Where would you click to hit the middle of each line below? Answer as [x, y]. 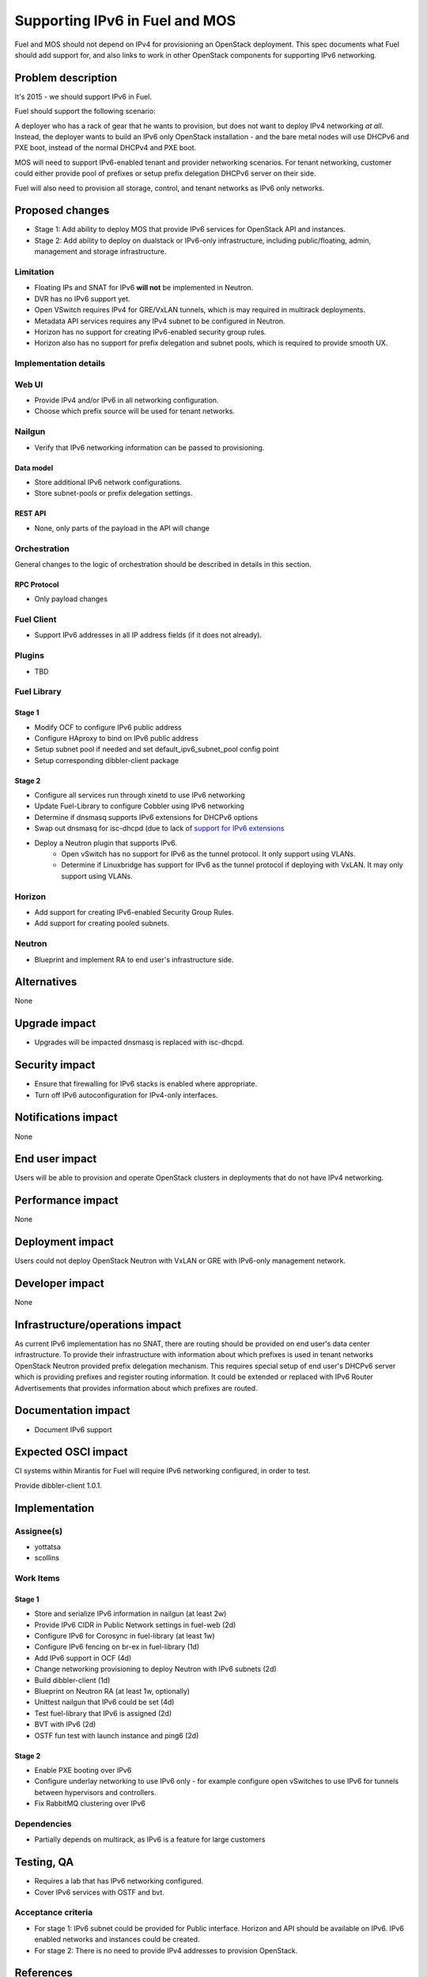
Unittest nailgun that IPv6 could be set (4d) [104, 1702]
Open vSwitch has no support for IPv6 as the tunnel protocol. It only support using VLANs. [208, 854]
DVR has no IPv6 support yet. [82, 299]
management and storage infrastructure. [100, 251]
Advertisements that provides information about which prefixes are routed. [136, 1388]
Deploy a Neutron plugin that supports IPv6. [106, 843]
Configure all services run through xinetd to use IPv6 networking [140, 796]
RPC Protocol [37, 584]
